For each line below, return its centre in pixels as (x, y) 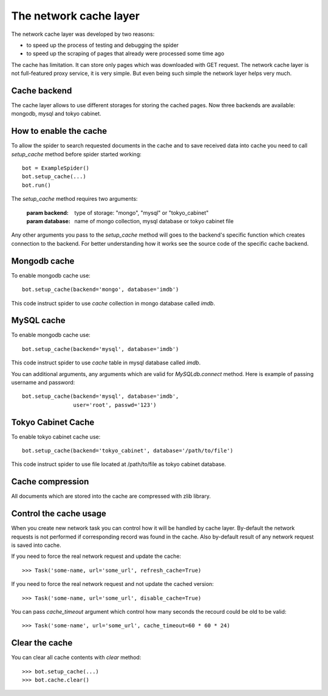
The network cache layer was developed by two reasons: (83, 34)
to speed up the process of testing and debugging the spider (103, 45)
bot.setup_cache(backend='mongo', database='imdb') (101, 290)
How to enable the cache (59, 131)
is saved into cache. (36, 545)
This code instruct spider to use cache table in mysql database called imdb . (106, 363)
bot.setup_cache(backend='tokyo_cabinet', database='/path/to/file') (128, 451)
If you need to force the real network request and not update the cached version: (112, 584)
